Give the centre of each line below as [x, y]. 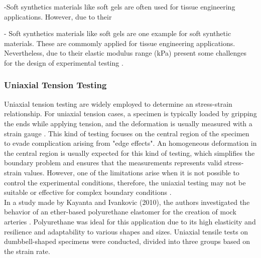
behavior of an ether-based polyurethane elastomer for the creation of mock [120, 212]
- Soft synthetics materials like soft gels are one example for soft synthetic [118, 33]
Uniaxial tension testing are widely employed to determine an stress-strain [118, 103]
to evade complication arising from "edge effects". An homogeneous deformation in [130, 143]
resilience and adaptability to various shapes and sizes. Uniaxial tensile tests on [126, 231]
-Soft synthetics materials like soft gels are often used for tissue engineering [120, 7]
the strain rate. [27, 251]
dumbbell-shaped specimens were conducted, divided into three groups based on [127, 241]
